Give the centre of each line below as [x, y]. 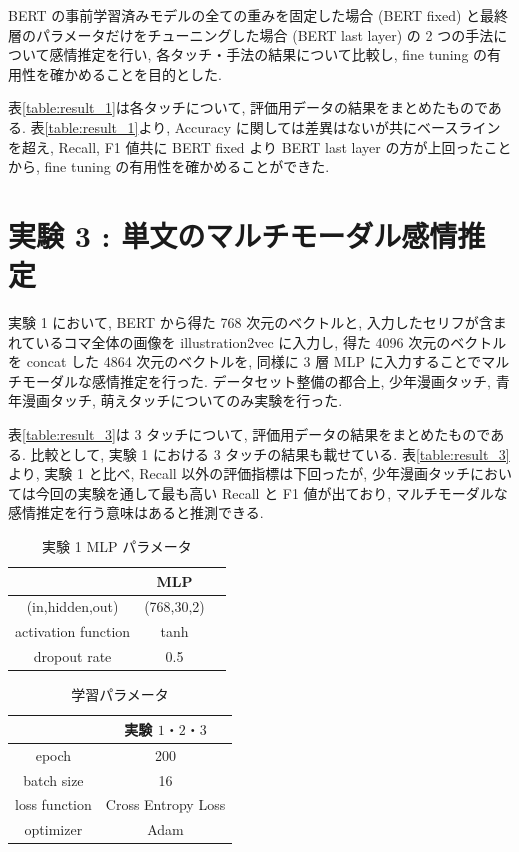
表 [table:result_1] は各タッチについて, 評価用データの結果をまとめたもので [248, 107]
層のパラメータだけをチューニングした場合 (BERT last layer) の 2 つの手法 [251, 34]
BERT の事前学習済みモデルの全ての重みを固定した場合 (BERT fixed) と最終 [258, 15]
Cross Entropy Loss [165, 804]
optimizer [53, 829]
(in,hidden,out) [72, 606]
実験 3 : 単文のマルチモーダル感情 [233, 234]
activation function [73, 631]
